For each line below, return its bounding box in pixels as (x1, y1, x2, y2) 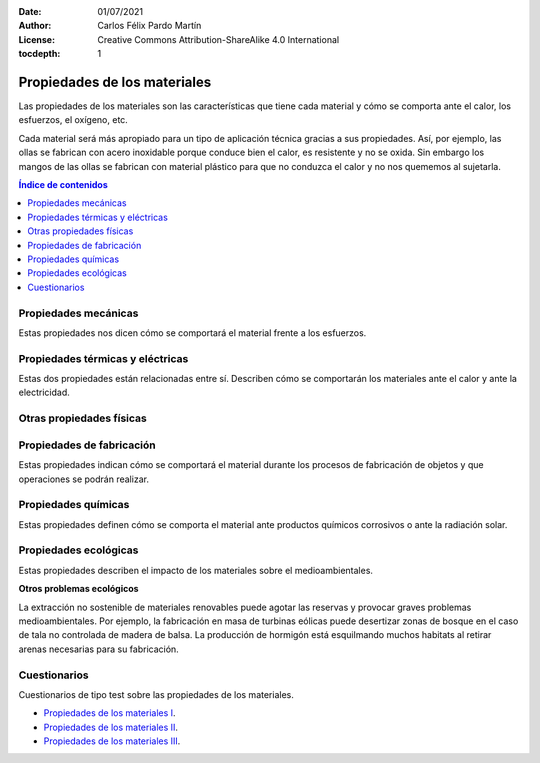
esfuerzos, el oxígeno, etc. (18, 114, 129, 126)
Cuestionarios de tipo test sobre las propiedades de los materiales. (18, 688, 294, 700)
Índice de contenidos (18, 179, 109, 191)
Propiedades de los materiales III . (43, 735, 181, 747)
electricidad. (18, 386, 70, 399)
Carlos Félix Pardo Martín (97, 20, 202, 32)
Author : (18, 20, 52, 32)
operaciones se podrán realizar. (18, 473, 150, 485)
